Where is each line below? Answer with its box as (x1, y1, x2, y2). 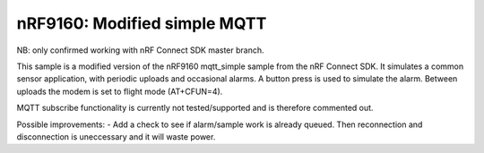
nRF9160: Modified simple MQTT (16, 13, 267, 33)
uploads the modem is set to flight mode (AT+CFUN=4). (16, 86, 223, 97)
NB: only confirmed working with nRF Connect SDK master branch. (16, 45, 264, 55)
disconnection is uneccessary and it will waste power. (16, 131, 216, 142)
